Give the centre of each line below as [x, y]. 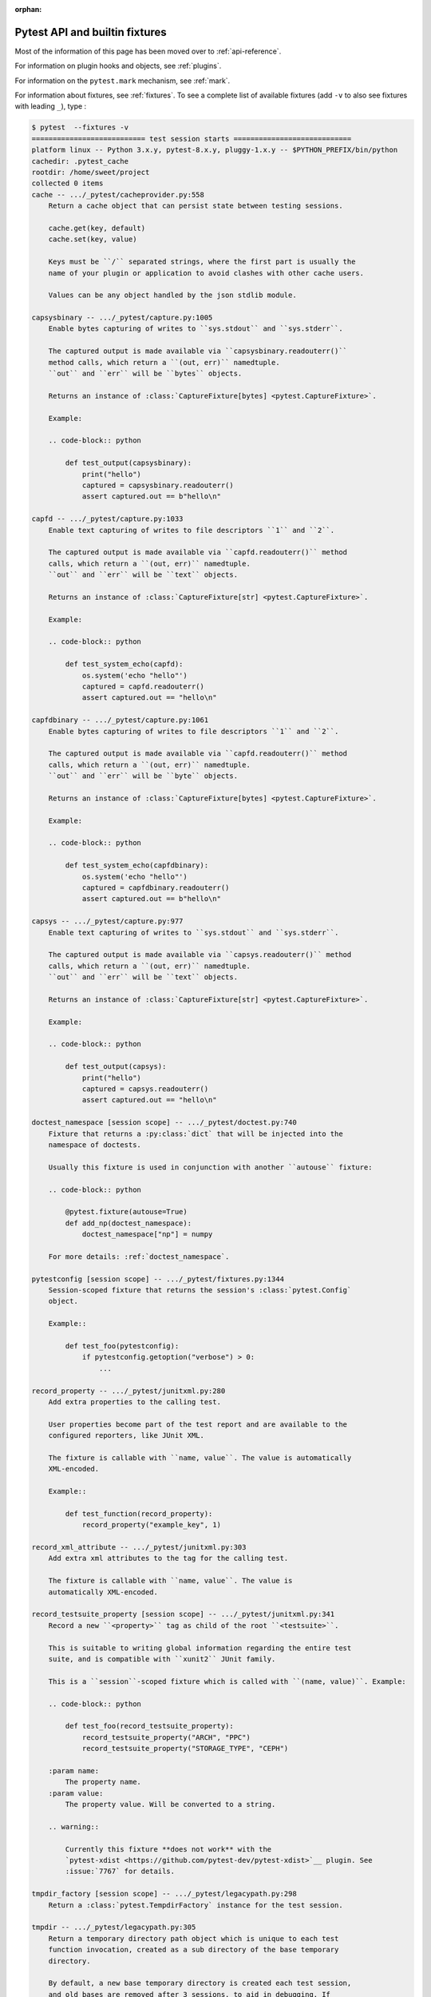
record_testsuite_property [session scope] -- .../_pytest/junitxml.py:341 [183, 1614]
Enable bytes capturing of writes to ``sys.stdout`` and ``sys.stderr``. [196, 329]
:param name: [74, 1771]
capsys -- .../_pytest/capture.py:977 [107, 921]
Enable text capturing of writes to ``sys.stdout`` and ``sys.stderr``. [194, 932]
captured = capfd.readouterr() [143, 686]
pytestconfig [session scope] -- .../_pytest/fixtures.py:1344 [158, 1279]
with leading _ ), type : [51, 106]
